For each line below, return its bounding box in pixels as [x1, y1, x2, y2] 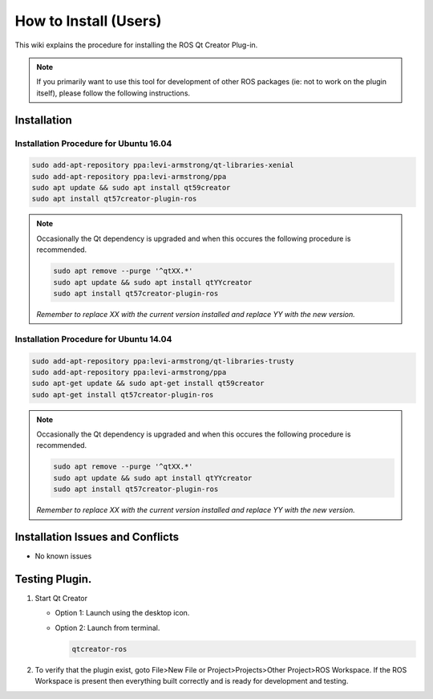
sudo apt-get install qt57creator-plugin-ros [31, 390, 214, 399]
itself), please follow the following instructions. [36, 88, 191, 98]
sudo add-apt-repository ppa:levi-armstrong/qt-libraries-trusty [31, 356, 294, 365]
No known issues [34, 551, 92, 561]
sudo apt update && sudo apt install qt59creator [31, 183, 231, 193]
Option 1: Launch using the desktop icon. [55, 608, 190, 618]
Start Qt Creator [34, 594, 88, 603]
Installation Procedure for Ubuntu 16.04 [14, 137, 172, 148]
